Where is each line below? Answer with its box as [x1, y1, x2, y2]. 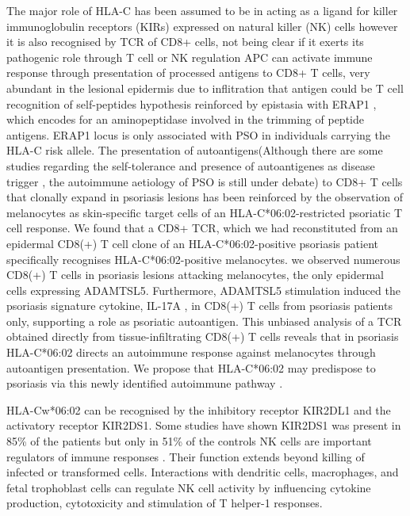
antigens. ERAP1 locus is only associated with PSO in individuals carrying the [6, 126, 390, 143]
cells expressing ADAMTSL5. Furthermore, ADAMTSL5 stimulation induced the [6, 281, 400, 298]
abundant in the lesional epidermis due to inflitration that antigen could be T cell [6, 79, 404, 96]
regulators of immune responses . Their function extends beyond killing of [6, 448, 365, 464]
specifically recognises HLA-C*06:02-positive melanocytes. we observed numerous [6, 250, 400, 267]
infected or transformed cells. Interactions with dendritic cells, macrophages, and [6, 464, 399, 480]
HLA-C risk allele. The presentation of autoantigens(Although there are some [6, 142, 383, 159]
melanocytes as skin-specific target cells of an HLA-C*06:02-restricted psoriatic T [6, 204, 402, 220]
